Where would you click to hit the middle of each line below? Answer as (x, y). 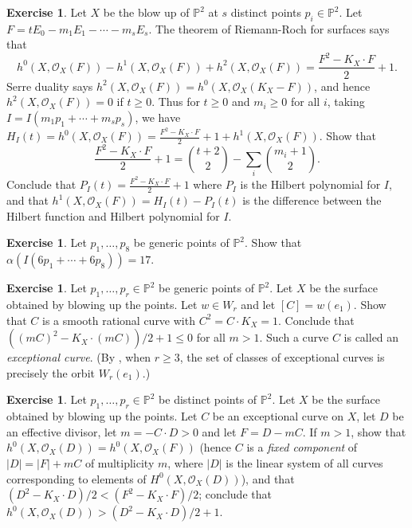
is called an (371, 337)
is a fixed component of (302, 447)
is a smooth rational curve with (119, 320)
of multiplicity (120, 462)
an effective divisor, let (62, 431)
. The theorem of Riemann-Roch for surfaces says (269, 28)
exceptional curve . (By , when (79, 357)
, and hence (342, 86)
